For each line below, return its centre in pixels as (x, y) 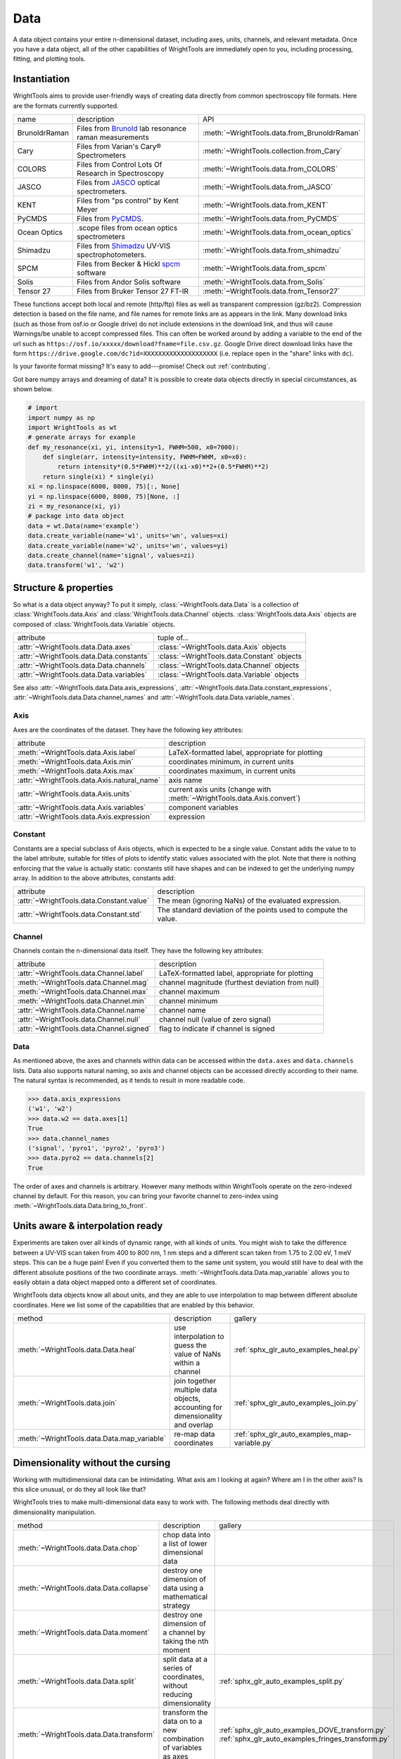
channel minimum (188, 1001)
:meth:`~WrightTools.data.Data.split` (77, 1682)
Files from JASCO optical (118, 183)
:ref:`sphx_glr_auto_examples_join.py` (296, 1403)
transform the (185, 1713)
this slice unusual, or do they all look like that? (79, 1489)
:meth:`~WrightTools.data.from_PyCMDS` (271, 219)
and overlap (193, 1425)
